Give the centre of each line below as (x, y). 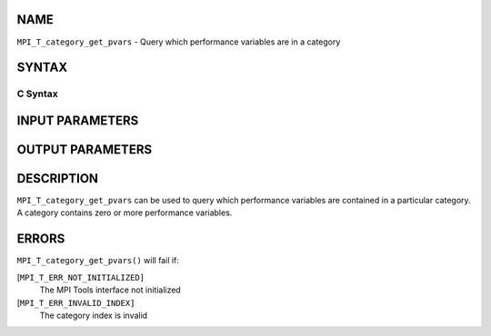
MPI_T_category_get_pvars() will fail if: (98, 261)
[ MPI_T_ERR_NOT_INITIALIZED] (81, 277)
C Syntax (37, 94)
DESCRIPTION (58, 178)
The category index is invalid (94, 315)
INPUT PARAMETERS (78, 120)
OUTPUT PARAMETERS (85, 149)
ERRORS (41, 239)
